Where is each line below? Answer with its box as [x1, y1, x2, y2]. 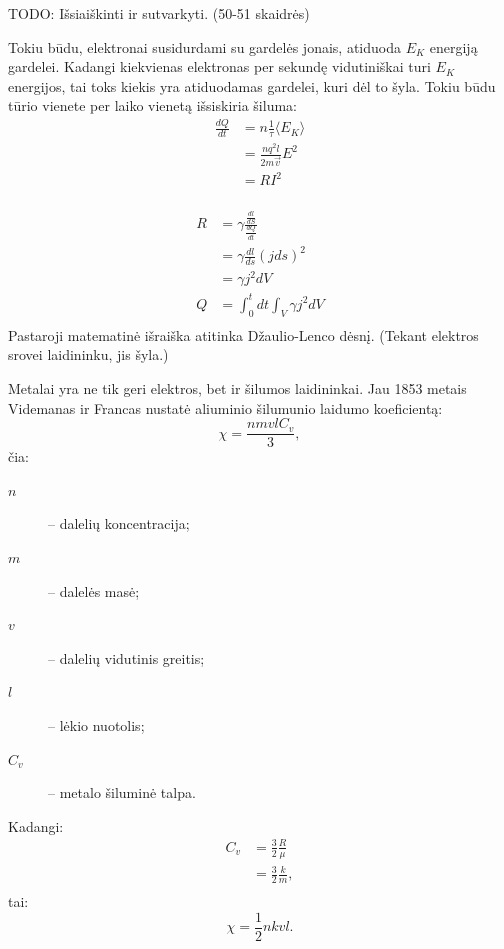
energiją [429, 36, 478, 57]
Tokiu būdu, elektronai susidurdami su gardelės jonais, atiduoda [8, 36, 401, 57]
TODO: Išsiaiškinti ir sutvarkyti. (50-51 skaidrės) [8, 3, 310, 23]
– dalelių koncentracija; [48, 513, 190, 534]
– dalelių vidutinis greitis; [48, 647, 205, 668]
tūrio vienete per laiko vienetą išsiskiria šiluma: [8, 95, 297, 116]
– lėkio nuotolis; [48, 714, 145, 735]
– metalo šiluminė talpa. [48, 782, 196, 803]
